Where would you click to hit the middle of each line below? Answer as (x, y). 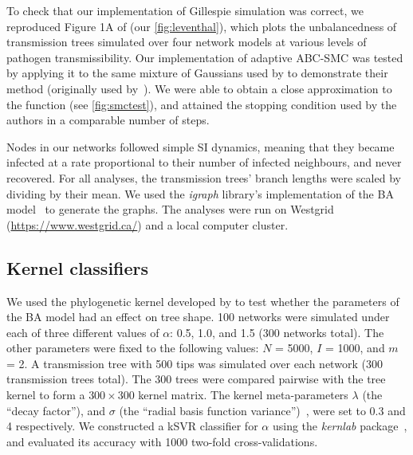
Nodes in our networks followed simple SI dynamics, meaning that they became (201, 146)
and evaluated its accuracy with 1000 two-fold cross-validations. (162, 441)
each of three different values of (83, 332)
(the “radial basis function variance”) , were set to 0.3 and (262, 410)
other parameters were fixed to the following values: (133, 348)
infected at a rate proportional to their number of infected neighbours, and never (204, 162)
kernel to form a (46, 395)
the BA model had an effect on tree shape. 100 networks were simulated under (198, 317)
